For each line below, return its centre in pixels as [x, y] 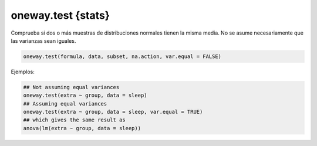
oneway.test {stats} [60, 15]
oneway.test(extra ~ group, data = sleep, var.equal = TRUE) [113, 112]
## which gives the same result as [74, 120]
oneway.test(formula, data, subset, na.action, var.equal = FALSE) [122, 56]
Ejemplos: [23, 72]
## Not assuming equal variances [71, 87]
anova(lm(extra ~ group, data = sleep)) [82, 128]
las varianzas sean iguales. [43, 40]
